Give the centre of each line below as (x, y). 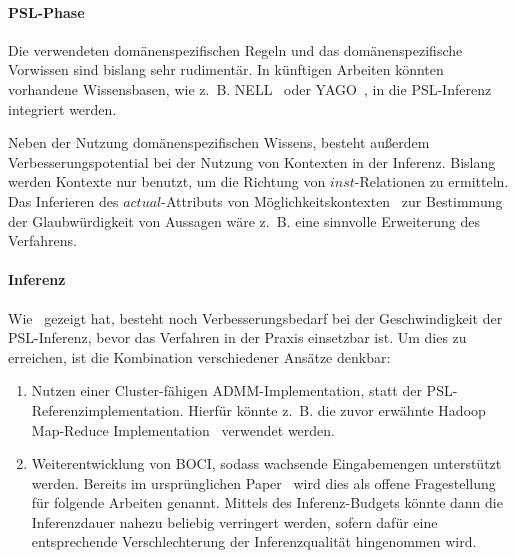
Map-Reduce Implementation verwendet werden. (183, 429)
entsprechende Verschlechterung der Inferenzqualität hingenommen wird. (254, 541)
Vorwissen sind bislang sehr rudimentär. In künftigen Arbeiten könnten (226, 69)
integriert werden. (62, 108)
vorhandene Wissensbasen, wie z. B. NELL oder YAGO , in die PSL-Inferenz (250, 88)
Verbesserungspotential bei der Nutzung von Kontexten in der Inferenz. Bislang (252, 161)
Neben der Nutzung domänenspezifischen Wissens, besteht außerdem (219, 142)
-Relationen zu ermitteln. (431, 181)
